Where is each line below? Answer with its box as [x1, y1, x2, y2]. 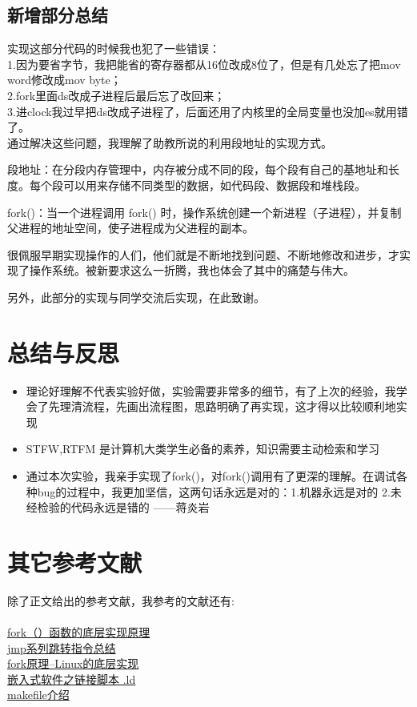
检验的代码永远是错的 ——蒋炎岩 [37, 499, 210, 516]
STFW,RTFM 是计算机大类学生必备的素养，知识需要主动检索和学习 [26, 440, 380, 457]
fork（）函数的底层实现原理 [7, 624, 150, 641]
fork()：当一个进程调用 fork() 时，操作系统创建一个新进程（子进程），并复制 [7, 203, 402, 220]
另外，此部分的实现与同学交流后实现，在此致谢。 [7, 288, 265, 305]
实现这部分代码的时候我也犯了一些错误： [7, 40, 220, 57]
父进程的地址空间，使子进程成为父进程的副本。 [7, 219, 254, 236]
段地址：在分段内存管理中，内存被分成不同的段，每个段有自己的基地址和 [7, 161, 388, 178]
